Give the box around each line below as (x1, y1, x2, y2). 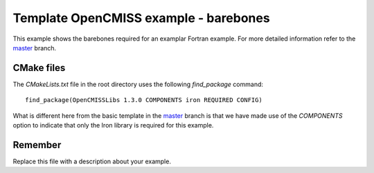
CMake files (12, 62, 66, 74)
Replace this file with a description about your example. (12, 157, 171, 165)
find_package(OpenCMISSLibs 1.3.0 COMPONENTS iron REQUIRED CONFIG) (25, 96, 262, 104)
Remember (12, 139, 62, 151)
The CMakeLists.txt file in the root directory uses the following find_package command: (12, 80, 263, 88)
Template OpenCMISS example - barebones (12, 10, 270, 26)
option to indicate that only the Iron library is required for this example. (12, 121, 214, 130)
